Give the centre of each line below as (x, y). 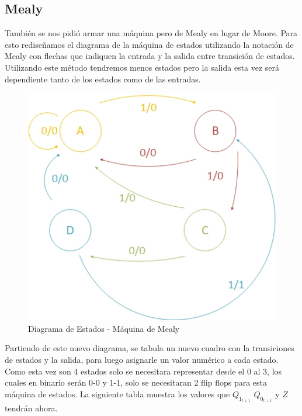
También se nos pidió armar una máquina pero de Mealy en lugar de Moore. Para (151, 33)
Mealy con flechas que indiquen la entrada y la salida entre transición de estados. (150, 56)
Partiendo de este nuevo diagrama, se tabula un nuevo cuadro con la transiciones (150, 348)
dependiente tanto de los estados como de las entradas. (103, 79)
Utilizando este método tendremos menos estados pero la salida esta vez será (142, 67)
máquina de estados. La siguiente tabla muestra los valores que (117, 394)
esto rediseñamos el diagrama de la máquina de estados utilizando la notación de (149, 44)
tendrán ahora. (31, 408)
